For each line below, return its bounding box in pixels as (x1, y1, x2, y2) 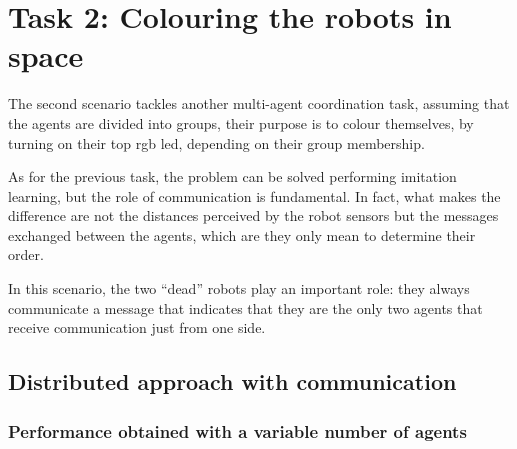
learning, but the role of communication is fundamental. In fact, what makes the (8, 185, 501, 206)
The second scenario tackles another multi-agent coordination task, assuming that (8, 93, 510, 114)
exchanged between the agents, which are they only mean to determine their (8, 224, 476, 245)
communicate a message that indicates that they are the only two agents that (8, 297, 483, 318)
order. (8, 244, 44, 265)
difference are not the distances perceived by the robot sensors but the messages (8, 205, 499, 226)
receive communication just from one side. (8, 317, 266, 338)
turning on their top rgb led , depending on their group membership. (8, 132, 425, 153)
